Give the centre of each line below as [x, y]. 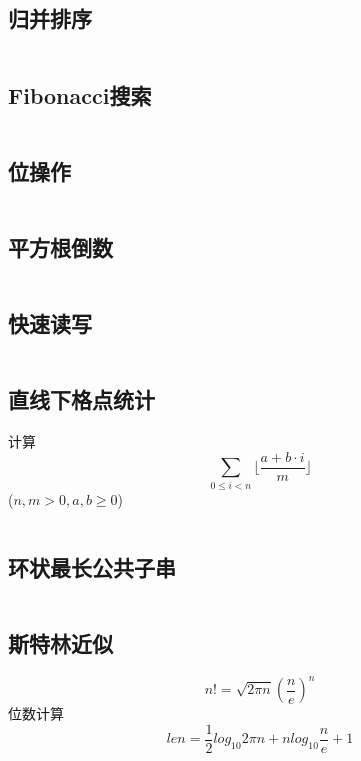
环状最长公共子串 [92, 566]
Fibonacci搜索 [80, 94]
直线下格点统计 [81, 399]
